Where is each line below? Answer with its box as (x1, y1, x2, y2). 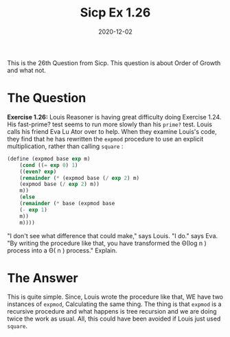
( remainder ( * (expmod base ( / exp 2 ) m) (19, 174, 139, 181)
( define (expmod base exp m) (7, 155, 91, 162)
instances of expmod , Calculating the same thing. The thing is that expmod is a (7, 300, 222, 308)
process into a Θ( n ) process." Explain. (7, 246, 117, 255)
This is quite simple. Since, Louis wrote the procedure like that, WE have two (7, 293, 223, 301)
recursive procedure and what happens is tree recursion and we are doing (7, 307, 218, 316)
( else (19, 194, 36, 200)
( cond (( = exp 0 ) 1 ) (19, 161, 78, 169)
